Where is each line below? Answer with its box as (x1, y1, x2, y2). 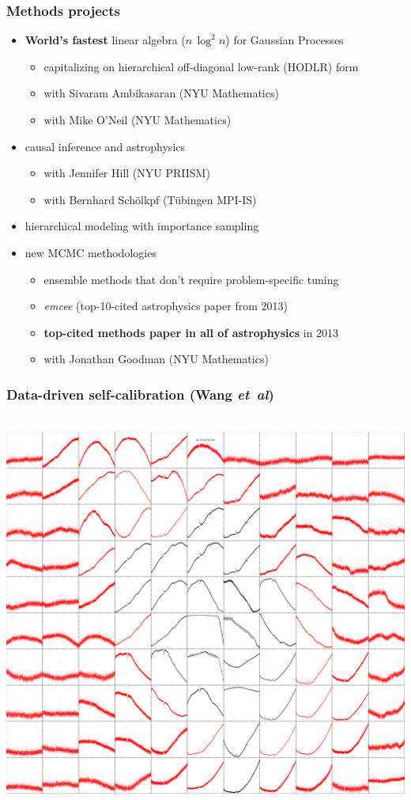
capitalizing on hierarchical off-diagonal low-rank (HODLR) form (43, 58, 359, 74)
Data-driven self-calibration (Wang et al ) (6, 384, 274, 404)
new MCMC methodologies (25, 244, 156, 260)
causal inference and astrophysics (25, 138, 186, 154)
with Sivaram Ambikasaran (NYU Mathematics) (43, 85, 279, 101)
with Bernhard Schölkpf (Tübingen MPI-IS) (43, 191, 257, 207)
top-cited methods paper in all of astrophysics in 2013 (43, 324, 339, 340)
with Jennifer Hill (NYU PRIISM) (43, 165, 210, 181)
